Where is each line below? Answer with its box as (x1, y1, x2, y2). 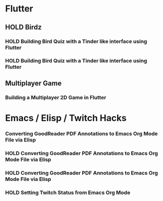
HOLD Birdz (5, 23, 42, 31)
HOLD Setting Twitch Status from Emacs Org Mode (5, 189, 131, 196)
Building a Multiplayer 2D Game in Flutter (5, 94, 106, 101)
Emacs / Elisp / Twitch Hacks (5, 112, 127, 124)
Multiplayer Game (5, 79, 62, 87)
